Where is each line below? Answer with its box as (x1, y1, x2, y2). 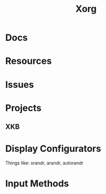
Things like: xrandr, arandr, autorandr (5, 160, 83, 166)
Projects (5, 102, 42, 114)
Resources (5, 55, 52, 67)
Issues (5, 79, 34, 90)
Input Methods (5, 178, 69, 189)
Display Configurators (5, 143, 101, 155)
